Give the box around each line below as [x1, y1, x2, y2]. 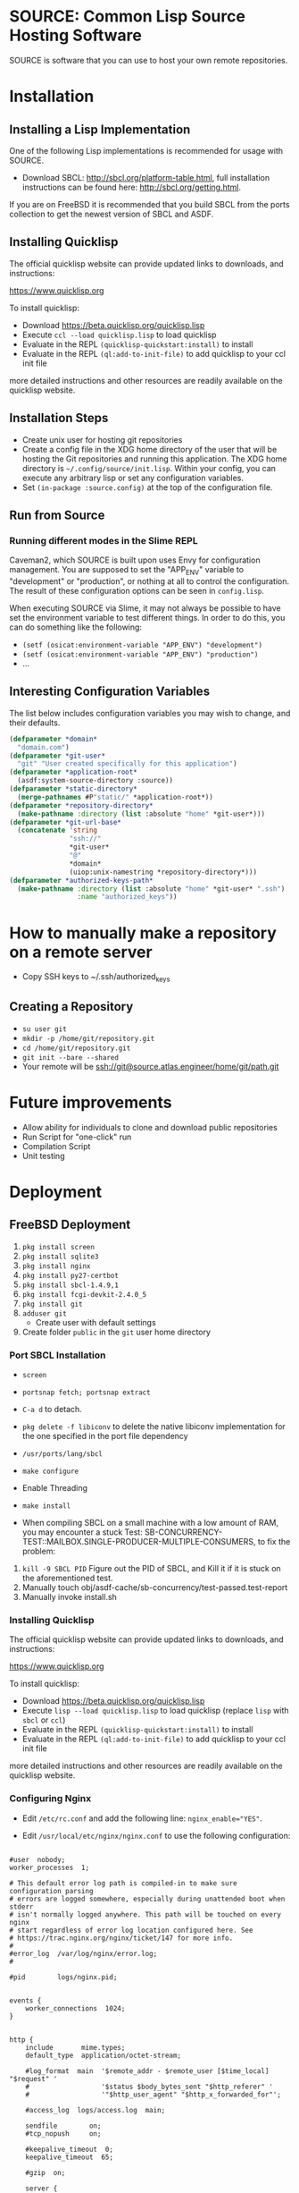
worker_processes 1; [9, 1863, 90, 1872]
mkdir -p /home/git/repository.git [21, 1034, 155, 1043]
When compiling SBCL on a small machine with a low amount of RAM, [21, 1518, 279, 1528]
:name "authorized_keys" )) [77, 893, 178, 902]
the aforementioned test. [21, 1572, 113, 1584]
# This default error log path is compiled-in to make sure [9, 1878, 238, 1888]
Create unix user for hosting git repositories [21, 434, 183, 445]
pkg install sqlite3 [21, 1252, 99, 1261]
